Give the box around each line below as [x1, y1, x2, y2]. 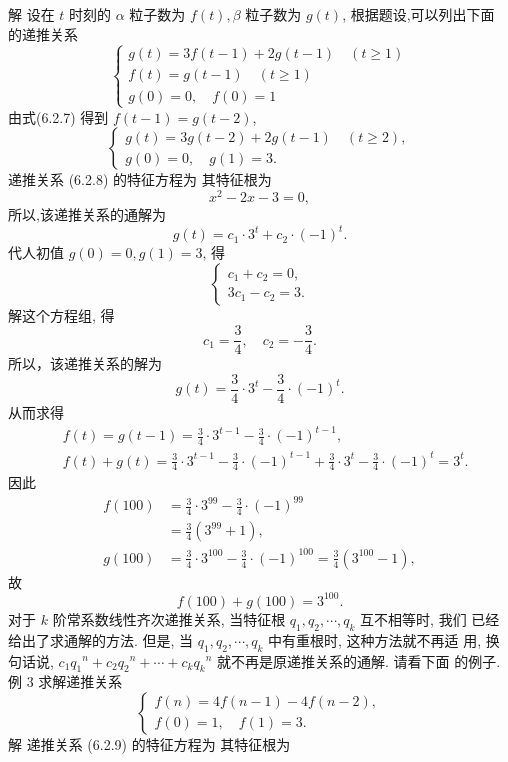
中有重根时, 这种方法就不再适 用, [268, 629, 482, 650]
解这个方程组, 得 [8, 304, 115, 325]
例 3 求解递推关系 [8, 671, 123, 692]
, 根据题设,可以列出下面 [342, 4, 495, 24]
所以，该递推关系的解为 [8, 353, 162, 374]
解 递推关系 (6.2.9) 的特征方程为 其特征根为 [8, 733, 291, 754]
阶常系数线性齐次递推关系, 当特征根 [52, 608, 286, 629]
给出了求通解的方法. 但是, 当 [8, 629, 194, 650]
